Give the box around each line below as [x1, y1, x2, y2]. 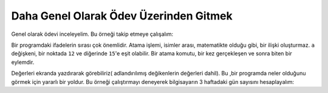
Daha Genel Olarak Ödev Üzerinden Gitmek [11, 9, 233, 22]
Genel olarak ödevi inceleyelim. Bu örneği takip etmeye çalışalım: [11, 30, 174, 38]
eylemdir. [11, 58, 35, 66]
